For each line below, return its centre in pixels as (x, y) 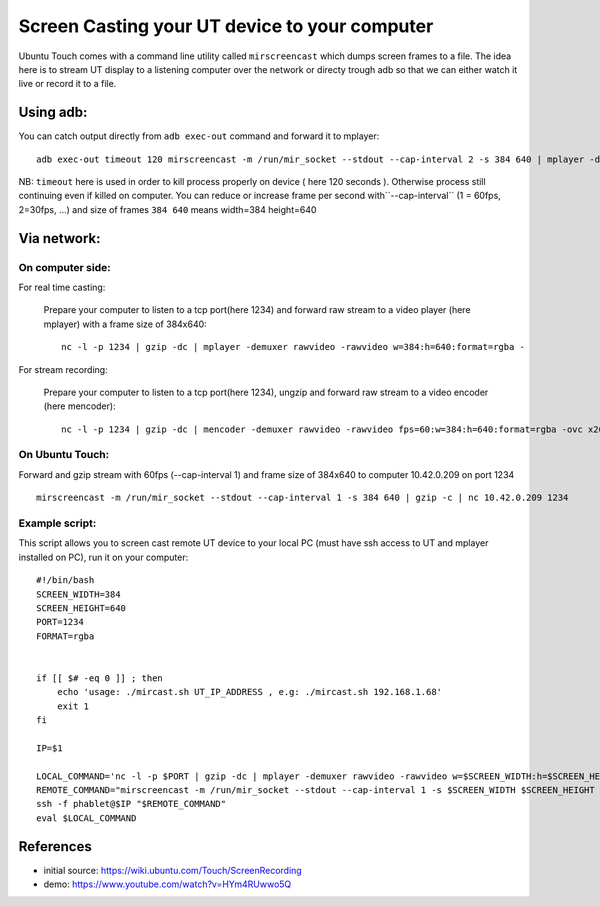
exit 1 (73, 706)
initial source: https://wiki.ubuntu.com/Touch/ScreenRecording (172, 870)
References (55, 846)
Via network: (59, 238)
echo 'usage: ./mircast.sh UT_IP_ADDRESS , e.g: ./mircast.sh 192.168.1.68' (249, 692)
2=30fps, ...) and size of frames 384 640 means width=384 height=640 (167, 209)
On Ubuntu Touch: (64, 455)
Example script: (57, 523)
